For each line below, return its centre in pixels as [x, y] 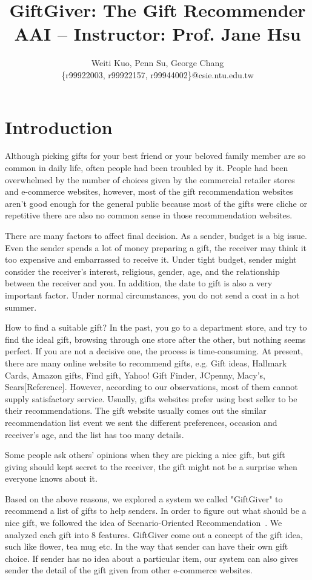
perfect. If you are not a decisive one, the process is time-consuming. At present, [154, 351]
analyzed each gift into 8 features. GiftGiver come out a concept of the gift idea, [154, 534]
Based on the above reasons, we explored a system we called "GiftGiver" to [144, 498]
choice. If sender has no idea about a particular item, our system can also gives [151, 558]
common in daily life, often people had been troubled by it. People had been [147, 168]
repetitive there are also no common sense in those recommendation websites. [149, 215]
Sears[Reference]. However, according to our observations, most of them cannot [151, 387]
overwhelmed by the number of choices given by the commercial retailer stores [150, 179]
